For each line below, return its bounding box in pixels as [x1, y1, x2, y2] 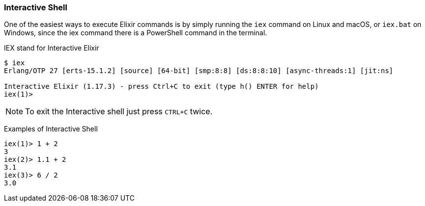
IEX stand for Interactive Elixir [4, 44, 99, 52]
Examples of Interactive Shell [4, 125, 98, 133]
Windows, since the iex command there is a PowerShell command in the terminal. [4, 28, 267, 37]
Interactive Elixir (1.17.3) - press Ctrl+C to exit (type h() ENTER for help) [4, 82, 319, 91]
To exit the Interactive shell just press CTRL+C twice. [25, 106, 213, 117]
